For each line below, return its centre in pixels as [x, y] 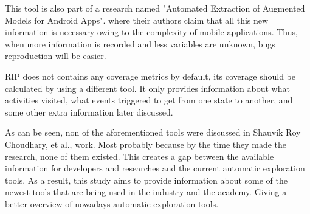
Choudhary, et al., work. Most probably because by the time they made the [146, 144]
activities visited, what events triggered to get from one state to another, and [149, 100]
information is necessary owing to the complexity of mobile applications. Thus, [151, 32]
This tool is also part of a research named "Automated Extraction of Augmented [155, 8]
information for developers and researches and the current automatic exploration [155, 168]
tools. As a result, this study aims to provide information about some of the [146, 180]
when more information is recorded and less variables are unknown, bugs [140, 43]
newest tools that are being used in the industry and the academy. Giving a [146, 192]
